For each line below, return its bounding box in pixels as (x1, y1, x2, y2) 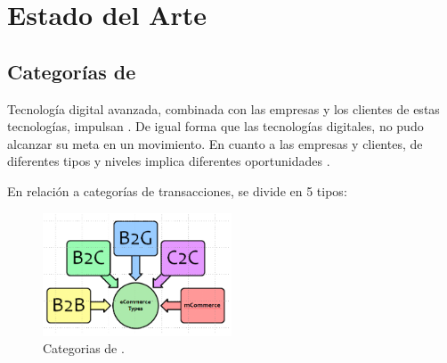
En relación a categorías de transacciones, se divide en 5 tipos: (7, 181, 347, 200)
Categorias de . (43, 339, 125, 358)
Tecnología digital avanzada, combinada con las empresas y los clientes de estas (7, 99, 440, 118)
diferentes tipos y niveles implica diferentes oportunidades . (7, 152, 330, 170)
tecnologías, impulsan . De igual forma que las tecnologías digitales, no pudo (7, 117, 424, 136)
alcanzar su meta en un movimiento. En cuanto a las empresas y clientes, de (7, 134, 423, 153)
